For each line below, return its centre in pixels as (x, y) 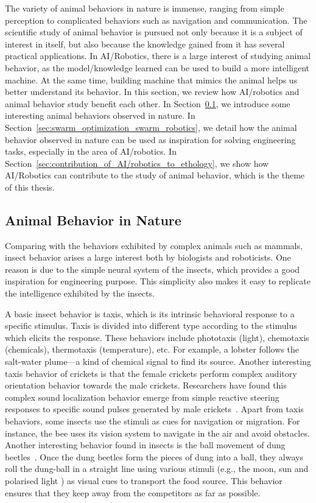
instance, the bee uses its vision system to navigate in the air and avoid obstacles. (157, 433)
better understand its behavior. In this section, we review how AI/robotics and (152, 92)
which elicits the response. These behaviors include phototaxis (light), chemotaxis (157, 337)
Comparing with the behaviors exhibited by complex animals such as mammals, (154, 245)
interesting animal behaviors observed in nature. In (100, 115)
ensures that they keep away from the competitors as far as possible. (133, 492)
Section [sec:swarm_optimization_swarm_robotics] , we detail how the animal (151, 127)
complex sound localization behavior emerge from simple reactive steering (142, 397)
